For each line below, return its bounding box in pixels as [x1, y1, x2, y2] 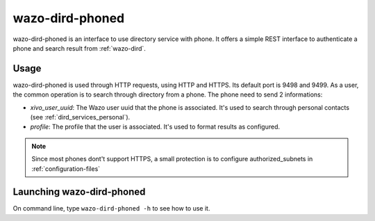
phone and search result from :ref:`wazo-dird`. [12, 44, 146, 52]
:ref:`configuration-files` [31, 164, 101, 173]
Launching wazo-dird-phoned [12, 186, 146, 198]
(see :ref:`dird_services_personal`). [30, 113, 131, 122]
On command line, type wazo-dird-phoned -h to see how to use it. [12, 204, 210, 213]
